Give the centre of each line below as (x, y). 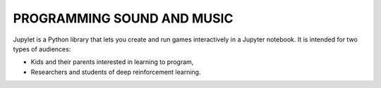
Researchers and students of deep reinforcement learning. (116, 72)
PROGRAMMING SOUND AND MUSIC (123, 18)
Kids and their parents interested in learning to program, (112, 62)
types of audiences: (42, 49)
